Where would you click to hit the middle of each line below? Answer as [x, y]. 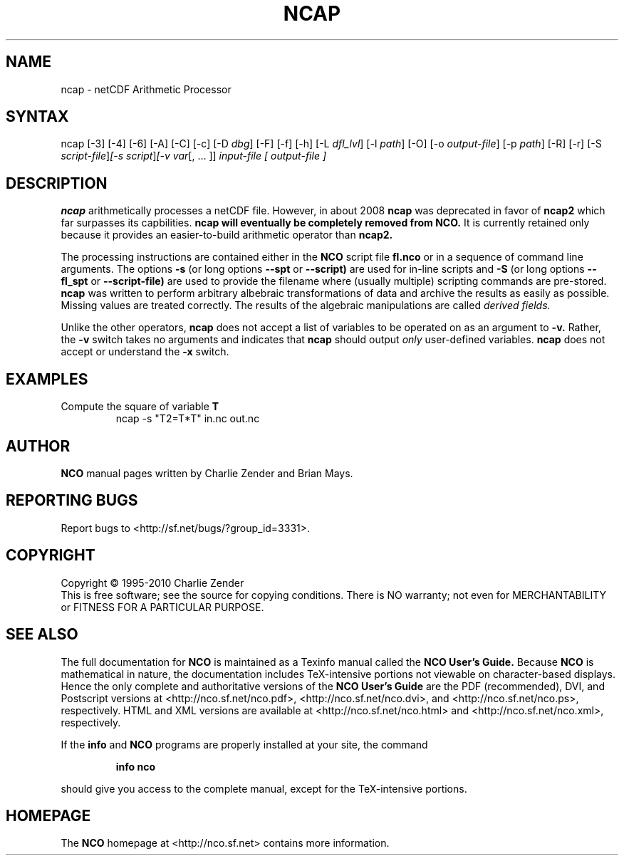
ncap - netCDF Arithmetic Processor [146, 89]
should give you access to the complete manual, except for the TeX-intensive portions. [264, 788]
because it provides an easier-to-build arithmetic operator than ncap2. [227, 235]
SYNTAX [37, 117]
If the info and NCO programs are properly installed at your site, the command [244, 744]
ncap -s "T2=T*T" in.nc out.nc [188, 419]
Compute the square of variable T [140, 407]
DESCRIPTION [57, 183]
